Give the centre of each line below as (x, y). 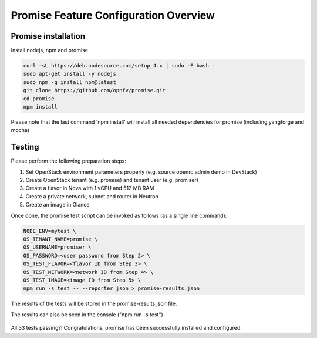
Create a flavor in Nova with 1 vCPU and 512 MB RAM (90, 188)
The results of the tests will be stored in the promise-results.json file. (94, 304)
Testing (25, 147)
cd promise (39, 99)
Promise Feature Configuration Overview (113, 15)
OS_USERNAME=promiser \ (58, 247)
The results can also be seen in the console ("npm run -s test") (87, 315)
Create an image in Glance (58, 205)
